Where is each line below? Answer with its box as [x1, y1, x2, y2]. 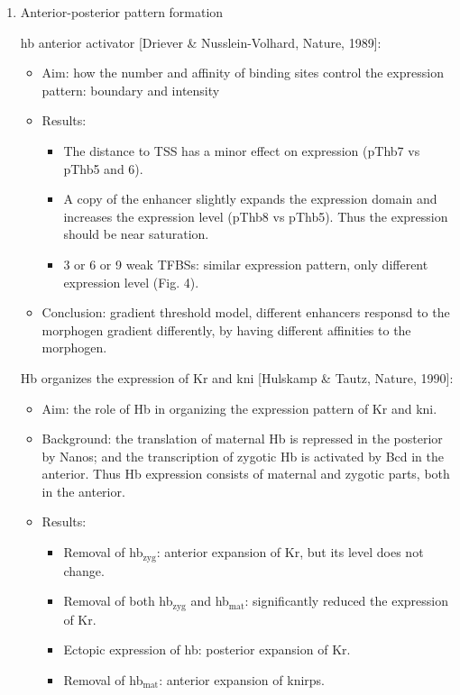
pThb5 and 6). [63, 159, 143, 178]
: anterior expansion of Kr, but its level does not [156, 543, 424, 562]
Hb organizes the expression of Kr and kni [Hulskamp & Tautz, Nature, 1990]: [20, 368, 454, 387]
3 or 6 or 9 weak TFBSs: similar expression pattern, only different [63, 254, 428, 273]
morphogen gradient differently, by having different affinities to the [41, 320, 411, 339]
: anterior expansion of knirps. [159, 670, 325, 689]
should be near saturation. [63, 224, 209, 243]
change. [63, 561, 105, 580]
